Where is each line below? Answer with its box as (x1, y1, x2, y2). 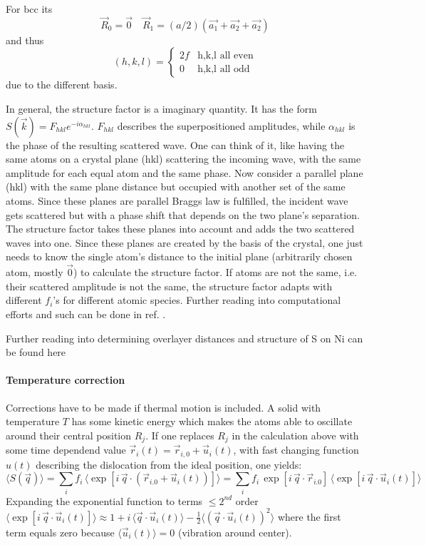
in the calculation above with (232, 427, 359, 442)
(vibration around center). (178, 524, 292, 539)
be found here (6, 345, 66, 360)
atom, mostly (6, 265, 63, 280)
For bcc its (6, 1, 53, 16)
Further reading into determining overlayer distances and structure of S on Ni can (6, 330, 363, 345)
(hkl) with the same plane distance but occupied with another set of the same (6, 179, 346, 194)
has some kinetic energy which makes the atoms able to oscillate (71, 414, 353, 429)
